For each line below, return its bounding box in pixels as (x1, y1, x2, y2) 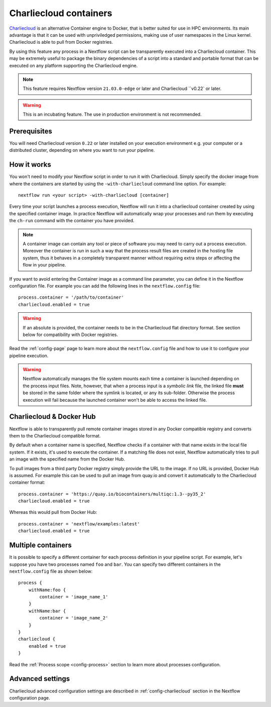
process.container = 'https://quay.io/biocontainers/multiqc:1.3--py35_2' (18, 491, 206, 497)
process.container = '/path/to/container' (18, 295, 124, 300)
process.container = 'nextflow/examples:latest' (18, 521, 140, 526)
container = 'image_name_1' (39, 594, 108, 600)
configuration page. (9, 694, 50, 701)
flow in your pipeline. (23, 262, 66, 268)
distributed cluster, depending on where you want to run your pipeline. (9, 147, 155, 153)
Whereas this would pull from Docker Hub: (9, 509, 97, 515)
